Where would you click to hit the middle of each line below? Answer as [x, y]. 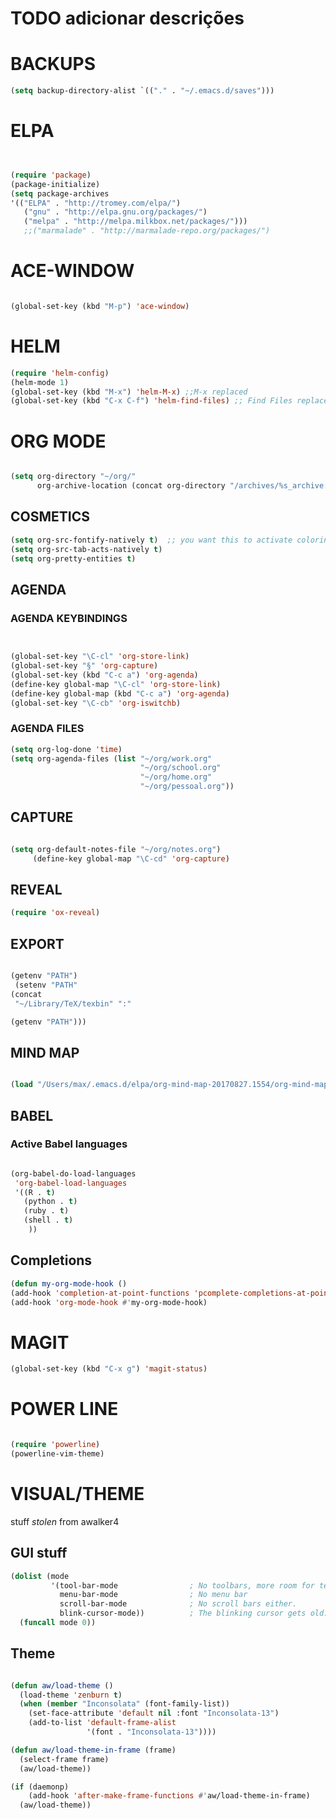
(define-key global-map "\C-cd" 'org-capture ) [131, 858]
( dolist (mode [40, 1576]
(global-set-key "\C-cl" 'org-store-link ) [100, 657]
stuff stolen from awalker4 [65, 1521]
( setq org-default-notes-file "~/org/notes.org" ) [116, 849]
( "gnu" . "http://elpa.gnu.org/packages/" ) [115, 212]
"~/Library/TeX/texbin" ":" [73, 1003]
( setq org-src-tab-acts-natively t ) [86, 549]
